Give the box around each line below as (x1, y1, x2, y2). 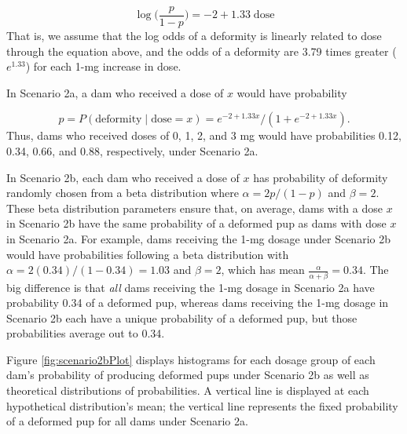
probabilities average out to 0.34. (6, 325, 165, 341)
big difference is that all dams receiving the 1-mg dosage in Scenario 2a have (6, 279, 375, 295)
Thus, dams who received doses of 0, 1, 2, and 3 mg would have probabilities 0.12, (6, 127, 401, 144)
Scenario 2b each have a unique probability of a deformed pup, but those (6, 309, 357, 326)
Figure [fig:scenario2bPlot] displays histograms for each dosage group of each (6, 351, 376, 367)
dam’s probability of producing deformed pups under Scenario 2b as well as (6, 367, 369, 383)
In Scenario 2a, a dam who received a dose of (6, 84, 224, 100)
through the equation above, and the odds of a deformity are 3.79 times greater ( (6, 42, 397, 59)
